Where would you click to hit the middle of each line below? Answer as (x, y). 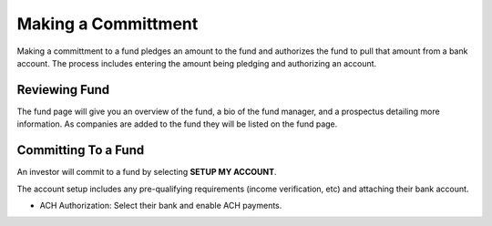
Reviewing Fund (63, 90)
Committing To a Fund (81, 150)
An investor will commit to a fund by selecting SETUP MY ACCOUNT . (147, 172)
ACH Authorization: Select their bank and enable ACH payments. (161, 205)
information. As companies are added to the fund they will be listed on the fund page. (177, 124)
